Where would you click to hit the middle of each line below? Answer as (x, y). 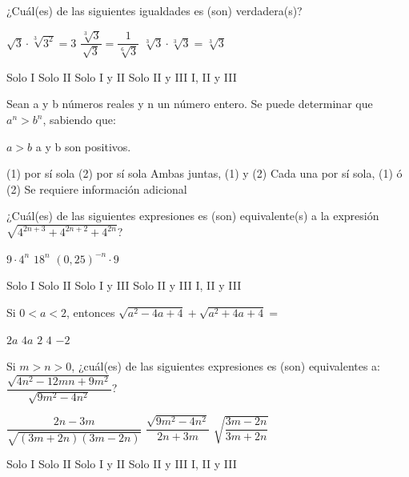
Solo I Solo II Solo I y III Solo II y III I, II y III (124, 285)
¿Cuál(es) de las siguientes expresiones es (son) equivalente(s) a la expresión (193, 216)
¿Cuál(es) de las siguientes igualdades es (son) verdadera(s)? (154, 10)
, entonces (91, 313)
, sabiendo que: (79, 120)
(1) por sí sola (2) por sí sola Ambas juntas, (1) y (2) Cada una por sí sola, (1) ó (204, 173)
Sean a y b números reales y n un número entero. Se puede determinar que (190, 104)
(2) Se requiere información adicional (97, 188)
